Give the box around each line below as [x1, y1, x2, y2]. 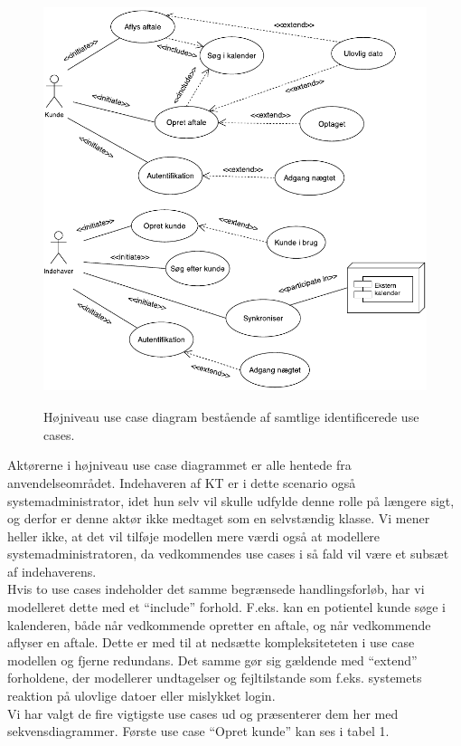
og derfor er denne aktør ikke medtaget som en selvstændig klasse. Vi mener [7, 509, 430, 528]
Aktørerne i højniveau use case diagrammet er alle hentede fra [7, 455, 352, 474]
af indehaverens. [7, 561, 97, 580]
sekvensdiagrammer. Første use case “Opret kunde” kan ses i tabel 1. [7, 722, 390, 741]
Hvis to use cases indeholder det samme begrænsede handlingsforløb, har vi [7, 579, 425, 598]
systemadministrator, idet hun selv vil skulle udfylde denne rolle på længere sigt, [7, 491, 455, 510]
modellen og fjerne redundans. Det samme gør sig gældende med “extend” [7, 650, 418, 669]
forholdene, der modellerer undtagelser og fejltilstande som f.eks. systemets [7, 668, 422, 687]
